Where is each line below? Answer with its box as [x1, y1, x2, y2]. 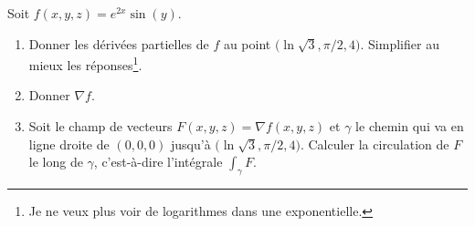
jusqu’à [171, 134, 211, 153]
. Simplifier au [360, 34, 439, 53]
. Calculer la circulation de [300, 134, 449, 153]
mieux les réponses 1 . [28, 53, 142, 74]
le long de [28, 152, 83, 171]
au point [223, 34, 271, 53]
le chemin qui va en [355, 117, 464, 136]
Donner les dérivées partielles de [28, 34, 209, 53]
